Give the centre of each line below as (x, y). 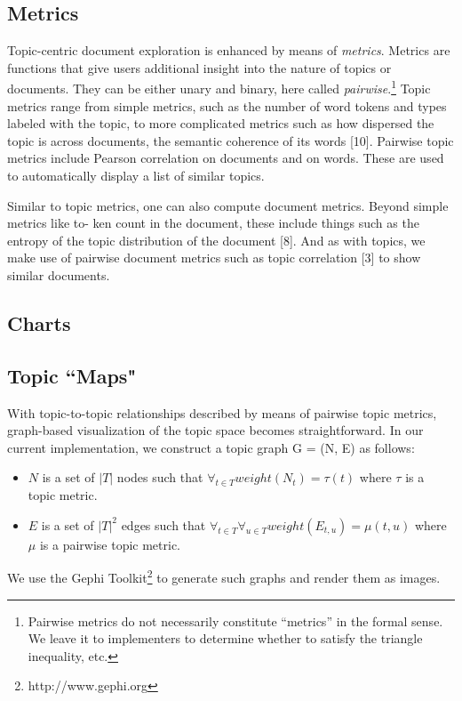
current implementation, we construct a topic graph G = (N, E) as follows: (211, 447)
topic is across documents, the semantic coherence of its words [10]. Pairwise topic (231, 140)
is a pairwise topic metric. (110, 544)
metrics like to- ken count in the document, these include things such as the (213, 223)
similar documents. (59, 274)
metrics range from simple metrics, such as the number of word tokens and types (227, 105)
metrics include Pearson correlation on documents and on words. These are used (226, 158)
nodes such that (160, 477)
